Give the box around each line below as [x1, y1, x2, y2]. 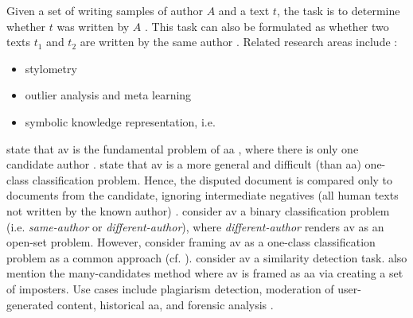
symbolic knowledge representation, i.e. [25, 113, 216, 130]
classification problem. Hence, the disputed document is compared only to [32, 171, 393, 188]
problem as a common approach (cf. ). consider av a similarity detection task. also [6, 249, 407, 266]
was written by [56, 17, 130, 34]
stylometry [25, 60, 77, 76]
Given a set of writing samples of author [6, 2, 203, 18]
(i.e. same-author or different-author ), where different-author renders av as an [6, 218, 384, 235]
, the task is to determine [276, 2, 400, 18]
